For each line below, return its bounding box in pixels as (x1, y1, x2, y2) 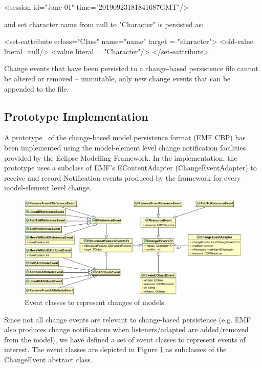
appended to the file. (4, 83, 69, 94)
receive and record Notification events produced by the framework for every (4, 172, 241, 183)
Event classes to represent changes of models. (25, 297, 166, 308)
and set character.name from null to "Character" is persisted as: (4, 18, 204, 29)
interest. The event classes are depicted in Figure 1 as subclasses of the (4, 344, 227, 355)
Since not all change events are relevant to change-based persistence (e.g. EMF (4, 314, 251, 324)
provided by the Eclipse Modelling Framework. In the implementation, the (4, 152, 237, 163)
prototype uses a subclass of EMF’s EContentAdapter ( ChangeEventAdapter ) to (4, 162, 257, 173)
